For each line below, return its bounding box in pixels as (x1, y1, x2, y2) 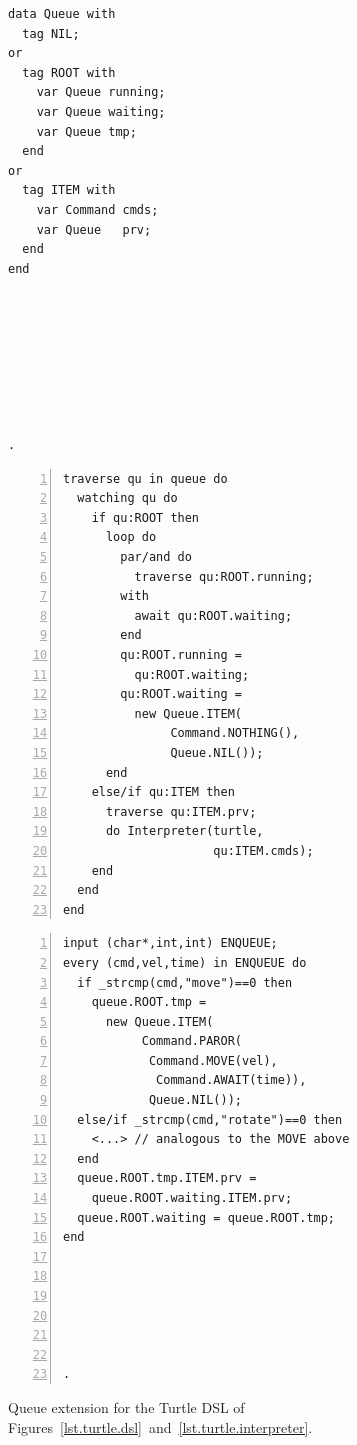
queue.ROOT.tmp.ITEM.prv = (77, 1171, 257, 1186)
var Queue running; (36, 85, 166, 100)
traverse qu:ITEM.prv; (105, 804, 257, 819)
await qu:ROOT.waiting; (134, 608, 293, 623)
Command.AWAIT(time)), (156, 1073, 307, 1088)
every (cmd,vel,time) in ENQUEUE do (63, 955, 307, 970)
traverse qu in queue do (63, 471, 228, 486)
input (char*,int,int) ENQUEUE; (63, 936, 278, 951)
